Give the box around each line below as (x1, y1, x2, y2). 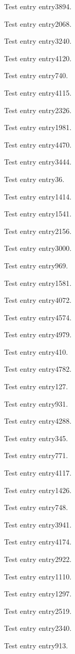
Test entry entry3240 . (4, 35, 72, 46)
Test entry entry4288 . (4, 415, 72, 426)
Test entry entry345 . (4, 432, 68, 443)
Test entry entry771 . (4, 450, 68, 461)
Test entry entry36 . (4, 173, 65, 184)
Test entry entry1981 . (4, 122, 72, 133)
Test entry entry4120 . (4, 52, 72, 63)
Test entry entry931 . (4, 398, 68, 409)
